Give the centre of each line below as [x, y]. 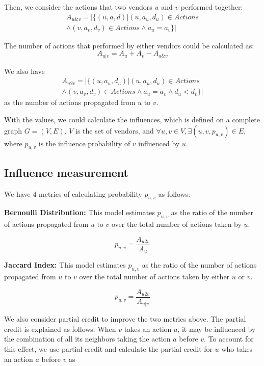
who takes [237, 348]
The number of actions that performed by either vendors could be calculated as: [129, 45]
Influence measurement [66, 172]
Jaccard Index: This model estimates [65, 265]
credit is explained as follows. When [60, 329]
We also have [24, 71]
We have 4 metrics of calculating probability [73, 193]
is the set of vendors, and [115, 130]
